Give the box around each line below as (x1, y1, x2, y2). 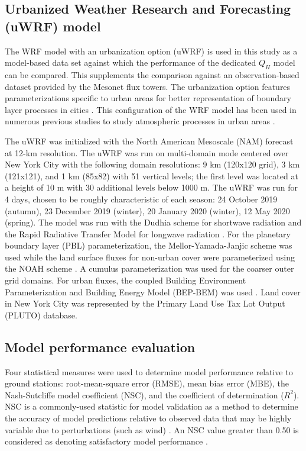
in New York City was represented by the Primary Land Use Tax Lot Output (5, 297, 285, 310)
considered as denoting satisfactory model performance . (5, 435, 208, 447)
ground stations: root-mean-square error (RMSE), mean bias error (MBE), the (5, 377, 289, 389)
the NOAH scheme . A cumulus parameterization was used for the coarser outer (5, 262, 294, 275)
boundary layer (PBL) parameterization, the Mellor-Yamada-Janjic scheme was (5, 239, 292, 252)
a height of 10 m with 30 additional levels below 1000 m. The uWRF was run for (5, 181, 298, 194)
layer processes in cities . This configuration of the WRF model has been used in (5, 103, 297, 115)
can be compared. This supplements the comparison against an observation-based (5, 68, 300, 80)
